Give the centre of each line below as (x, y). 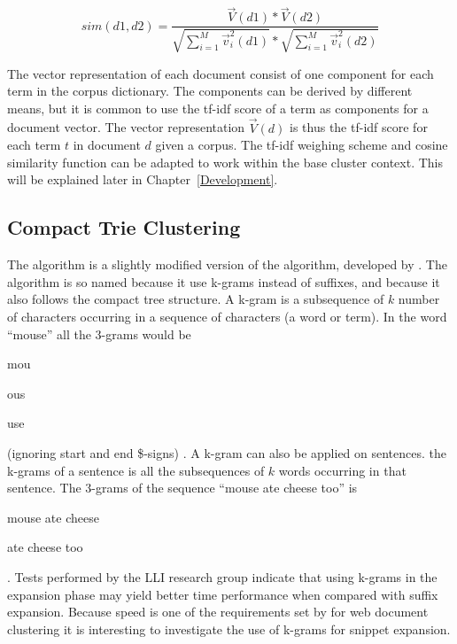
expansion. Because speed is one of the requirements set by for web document (218, 612)
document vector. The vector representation (126, 127)
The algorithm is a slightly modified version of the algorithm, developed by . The (227, 264)
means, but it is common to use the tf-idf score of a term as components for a (218, 108)
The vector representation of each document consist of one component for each (221, 73)
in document (107, 145)
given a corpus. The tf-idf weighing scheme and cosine (302, 145)
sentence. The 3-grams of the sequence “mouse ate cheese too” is (182, 488)
